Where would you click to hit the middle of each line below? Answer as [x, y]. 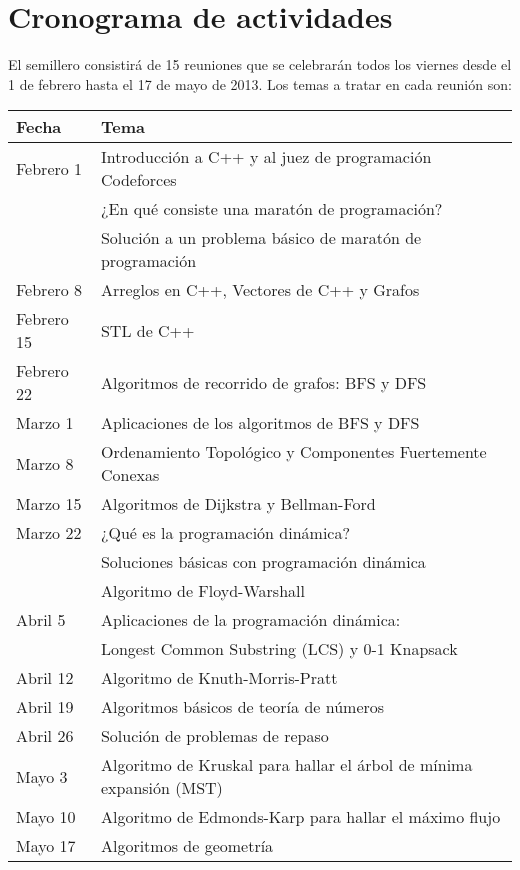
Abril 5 [41, 620]
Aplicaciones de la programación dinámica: [250, 620]
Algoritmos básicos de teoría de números [242, 707]
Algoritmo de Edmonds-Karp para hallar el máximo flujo [300, 817]
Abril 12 [45, 678]
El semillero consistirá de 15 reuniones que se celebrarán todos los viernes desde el [260, 64]
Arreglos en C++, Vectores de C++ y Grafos [260, 290]
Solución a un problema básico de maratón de [261, 238]
